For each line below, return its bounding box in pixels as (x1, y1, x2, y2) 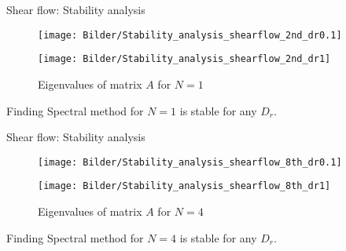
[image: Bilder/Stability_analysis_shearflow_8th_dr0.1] (38, 156, 342, 168)
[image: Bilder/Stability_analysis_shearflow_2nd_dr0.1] (38, 29, 342, 41)
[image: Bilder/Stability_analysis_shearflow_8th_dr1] (38, 180, 331, 192)
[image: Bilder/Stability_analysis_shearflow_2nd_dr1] (38, 53, 331, 65)
